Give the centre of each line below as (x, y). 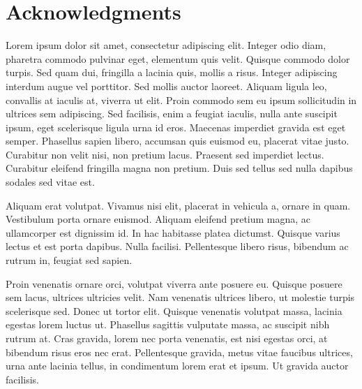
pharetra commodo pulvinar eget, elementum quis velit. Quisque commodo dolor (178, 58)
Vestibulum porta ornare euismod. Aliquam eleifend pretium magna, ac (158, 219)
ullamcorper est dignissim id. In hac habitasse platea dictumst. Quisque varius (173, 232)
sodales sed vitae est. (50, 182)
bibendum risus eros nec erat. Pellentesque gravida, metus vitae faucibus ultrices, (179, 352)
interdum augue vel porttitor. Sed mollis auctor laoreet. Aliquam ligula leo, (166, 86)
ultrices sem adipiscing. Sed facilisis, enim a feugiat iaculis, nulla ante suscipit (172, 113)
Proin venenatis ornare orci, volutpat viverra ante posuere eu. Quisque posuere (174, 283)
